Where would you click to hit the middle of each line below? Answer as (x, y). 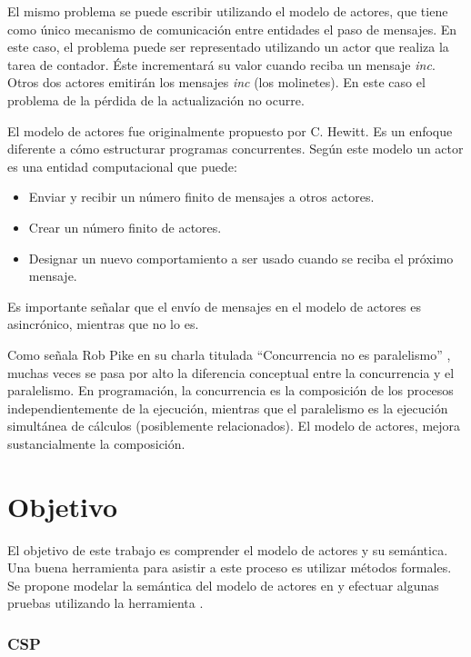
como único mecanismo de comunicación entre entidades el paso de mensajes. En (232, 29)
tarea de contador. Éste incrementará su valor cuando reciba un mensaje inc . (221, 64)
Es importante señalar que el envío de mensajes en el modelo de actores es (214, 306)
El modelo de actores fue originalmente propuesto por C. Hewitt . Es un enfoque (230, 130)
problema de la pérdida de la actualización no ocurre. (156, 100)
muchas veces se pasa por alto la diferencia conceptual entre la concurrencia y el (231, 372)
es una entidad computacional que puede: (122, 166)
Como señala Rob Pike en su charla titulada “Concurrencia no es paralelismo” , (229, 354)
